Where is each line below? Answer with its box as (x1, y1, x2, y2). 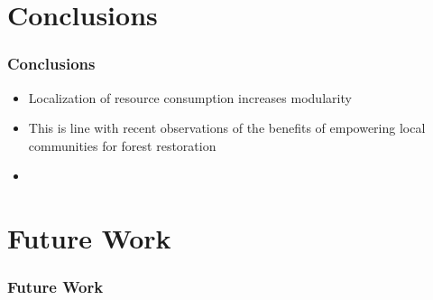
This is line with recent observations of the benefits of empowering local (28, 118, 426, 137)
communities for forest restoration (28, 136, 216, 155)
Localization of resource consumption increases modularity (28, 88, 352, 107)
